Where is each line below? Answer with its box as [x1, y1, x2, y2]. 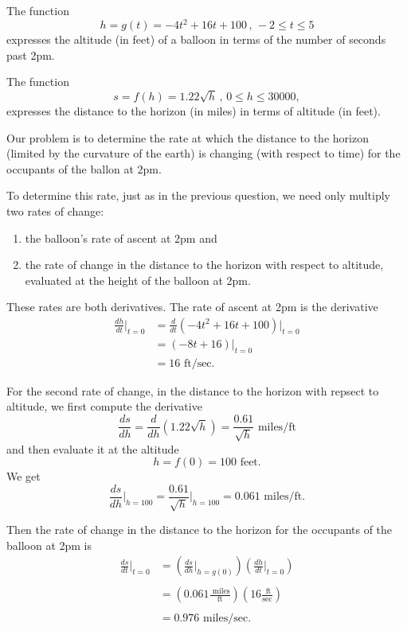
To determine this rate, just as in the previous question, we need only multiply [6, 187, 390, 204]
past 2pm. [6, 46, 55, 63]
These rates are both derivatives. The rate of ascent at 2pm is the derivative [6, 298, 378, 315]
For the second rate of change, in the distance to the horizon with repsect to [6, 382, 379, 399]
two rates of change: [6, 203, 104, 219]
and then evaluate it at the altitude [6, 440, 179, 457]
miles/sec [203, 613, 249, 625]
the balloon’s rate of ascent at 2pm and [25, 229, 217, 246]
